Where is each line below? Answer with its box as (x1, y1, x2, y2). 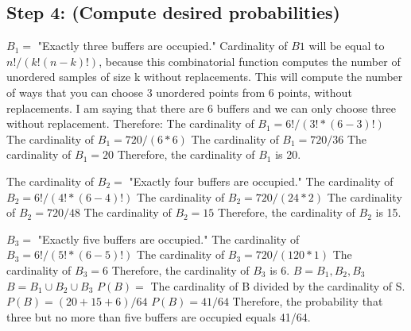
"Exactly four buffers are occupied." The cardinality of (129, 172, 394, 189)
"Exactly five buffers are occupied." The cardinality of (37, 230, 300, 247)
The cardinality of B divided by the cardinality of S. (150, 277, 405, 294)
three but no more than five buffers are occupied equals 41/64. (6, 308, 311, 325)
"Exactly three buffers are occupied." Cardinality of (37, 37, 288, 54)
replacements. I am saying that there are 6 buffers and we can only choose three (6, 99, 397, 116)
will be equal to (308, 37, 385, 54)
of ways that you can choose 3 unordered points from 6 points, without (6, 83, 352, 100)
